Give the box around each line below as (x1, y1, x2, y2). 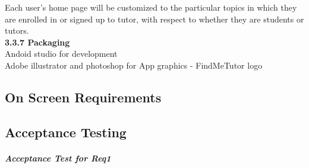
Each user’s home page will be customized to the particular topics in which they (5, 1, 297, 13)
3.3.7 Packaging (5, 35, 70, 48)
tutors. (5, 24, 29, 37)
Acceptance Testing (5, 122, 127, 141)
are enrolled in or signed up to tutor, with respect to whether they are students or (5, 12, 304, 25)
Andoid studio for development (5, 47, 118, 60)
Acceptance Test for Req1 (5, 151, 111, 164)
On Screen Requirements (5, 88, 162, 106)
